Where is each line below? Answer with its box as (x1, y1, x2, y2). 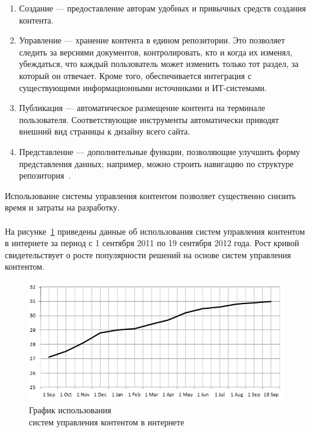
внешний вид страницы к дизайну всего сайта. (19, 125, 190, 138)
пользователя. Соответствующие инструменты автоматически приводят (19, 113, 279, 125)
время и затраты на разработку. (5, 201, 120, 214)
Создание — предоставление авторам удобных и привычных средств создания (19, 2, 306, 14)
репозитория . (19, 169, 71, 182)
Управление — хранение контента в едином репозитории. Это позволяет (19, 34, 285, 46)
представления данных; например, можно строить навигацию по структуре (19, 157, 294, 170)
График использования (29, 403, 112, 416)
